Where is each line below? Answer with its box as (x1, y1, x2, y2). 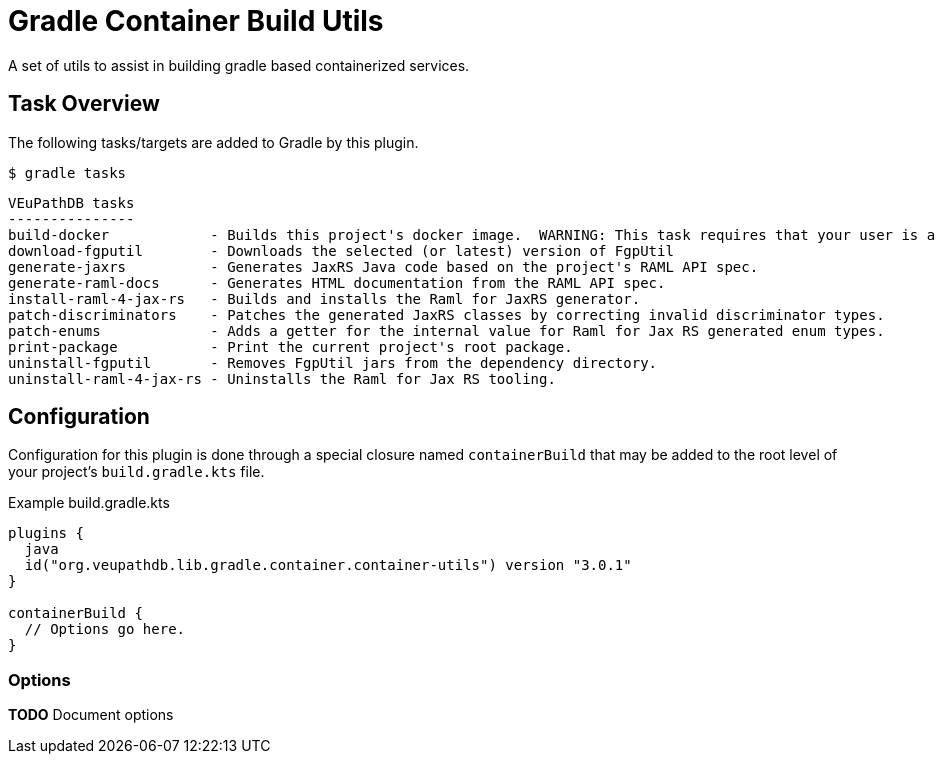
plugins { (8, 525, 84, 542)
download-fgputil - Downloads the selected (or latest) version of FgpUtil (8, 242, 674, 259)
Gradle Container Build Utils (8, 4, 384, 38)
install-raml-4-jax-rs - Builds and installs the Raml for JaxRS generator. (8, 290, 641, 307)
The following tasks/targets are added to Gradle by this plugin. (8, 133, 419, 151)
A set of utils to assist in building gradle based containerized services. (8, 56, 470, 74)
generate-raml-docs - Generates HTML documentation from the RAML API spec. (8, 274, 666, 291)
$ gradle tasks (8, 164, 127, 181)
